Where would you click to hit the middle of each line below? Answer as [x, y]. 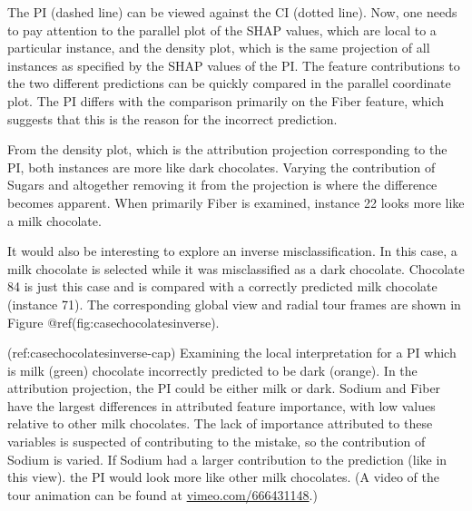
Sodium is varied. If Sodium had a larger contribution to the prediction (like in [227, 459]
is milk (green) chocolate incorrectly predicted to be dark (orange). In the [212, 370]
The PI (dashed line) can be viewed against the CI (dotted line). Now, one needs [232, 12]
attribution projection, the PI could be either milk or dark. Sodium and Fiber [224, 388]
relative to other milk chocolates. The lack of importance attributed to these [220, 423]
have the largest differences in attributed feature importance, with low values [221, 405]
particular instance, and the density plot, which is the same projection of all [219, 48]
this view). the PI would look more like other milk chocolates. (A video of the [224, 477]
